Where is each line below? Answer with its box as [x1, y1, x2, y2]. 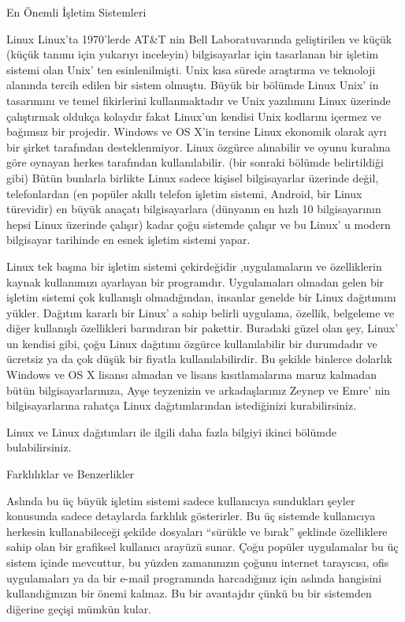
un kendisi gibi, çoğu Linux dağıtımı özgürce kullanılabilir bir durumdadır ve [6, 335, 377, 351]
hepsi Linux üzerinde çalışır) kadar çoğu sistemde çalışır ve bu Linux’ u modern [6, 215, 391, 232]
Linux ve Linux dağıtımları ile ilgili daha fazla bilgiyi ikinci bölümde [6, 423, 336, 440]
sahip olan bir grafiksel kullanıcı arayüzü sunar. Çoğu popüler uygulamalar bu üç [6, 538, 399, 555]
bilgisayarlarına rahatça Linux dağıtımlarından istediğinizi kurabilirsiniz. [6, 397, 357, 414]
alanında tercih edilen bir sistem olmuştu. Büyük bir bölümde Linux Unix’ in [6, 77, 379, 93]
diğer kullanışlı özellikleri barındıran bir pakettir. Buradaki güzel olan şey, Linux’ [6, 320, 399, 336]
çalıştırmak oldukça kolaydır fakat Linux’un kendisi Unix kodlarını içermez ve [6, 107, 381, 124]
